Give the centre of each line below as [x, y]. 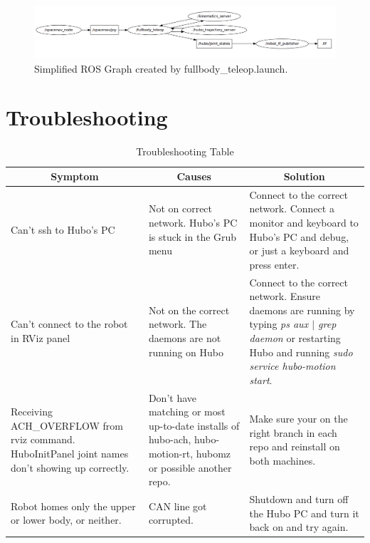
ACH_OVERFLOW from [67, 425]
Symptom [75, 176]
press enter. [274, 264]
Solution [304, 176]
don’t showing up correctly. [70, 467]
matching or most [187, 412]
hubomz [213, 454]
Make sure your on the [298, 419]
